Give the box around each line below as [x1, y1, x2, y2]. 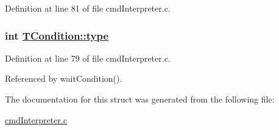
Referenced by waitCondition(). [5, 72, 122, 85]
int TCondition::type [5, 27, 109, 43]
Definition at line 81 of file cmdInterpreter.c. [5, 2, 171, 14]
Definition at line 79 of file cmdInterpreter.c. [5, 51, 171, 64]
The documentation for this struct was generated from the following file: [5, 93, 275, 105]
